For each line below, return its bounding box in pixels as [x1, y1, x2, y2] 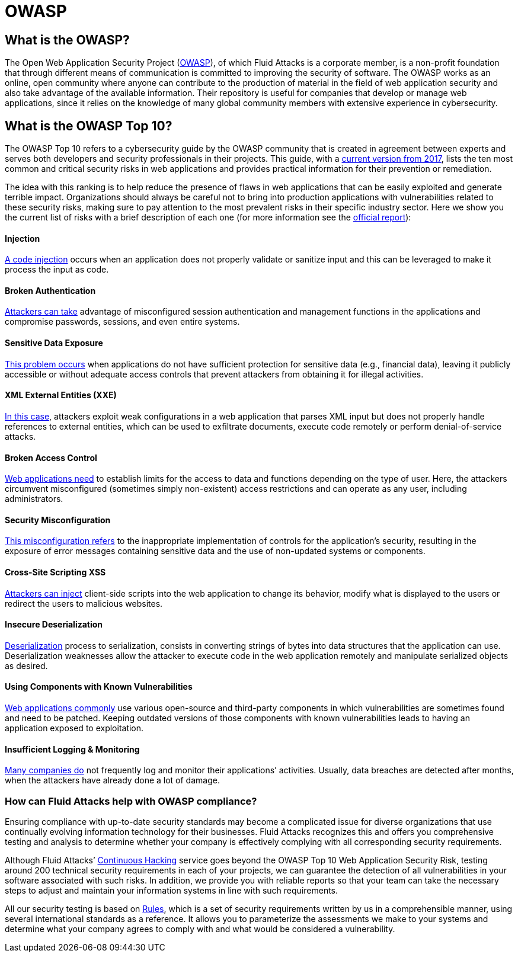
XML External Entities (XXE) [5, 390, 117, 401]
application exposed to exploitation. [5, 722, 144, 733]
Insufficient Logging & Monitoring [5, 744, 140, 754]
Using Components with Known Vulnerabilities [5, 681, 193, 692]
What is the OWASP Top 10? [5, 118, 172, 133]
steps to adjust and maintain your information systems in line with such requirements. [5, 885, 338, 895]
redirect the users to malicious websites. [5, 598, 163, 609]
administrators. [5, 494, 63, 504]
